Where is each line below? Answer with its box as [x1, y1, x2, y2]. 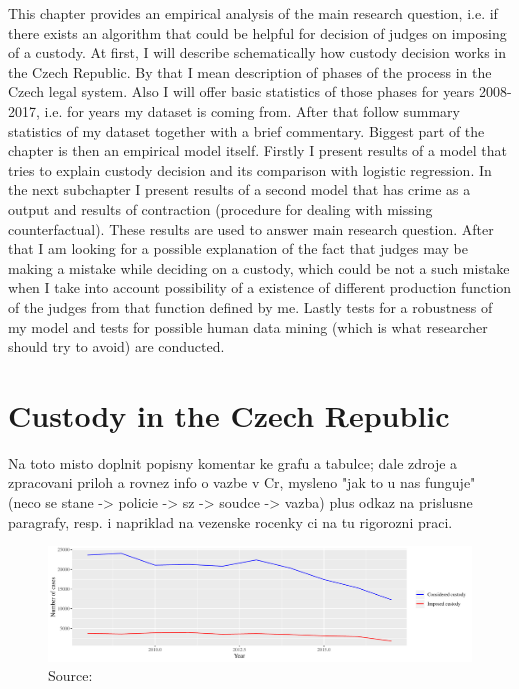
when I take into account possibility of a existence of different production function [8, 277, 512, 298]
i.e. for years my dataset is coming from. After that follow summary [44, 100, 460, 121]
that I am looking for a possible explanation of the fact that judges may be [8, 238, 468, 259]
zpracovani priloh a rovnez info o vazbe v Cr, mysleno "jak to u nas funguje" [8, 472, 476, 493]
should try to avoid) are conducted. [8, 336, 225, 357]
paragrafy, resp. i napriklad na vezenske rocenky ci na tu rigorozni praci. [8, 511, 453, 532]
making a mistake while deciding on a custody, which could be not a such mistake [8, 257, 510, 278]
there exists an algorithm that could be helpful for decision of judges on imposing [8, 22, 507, 43]
